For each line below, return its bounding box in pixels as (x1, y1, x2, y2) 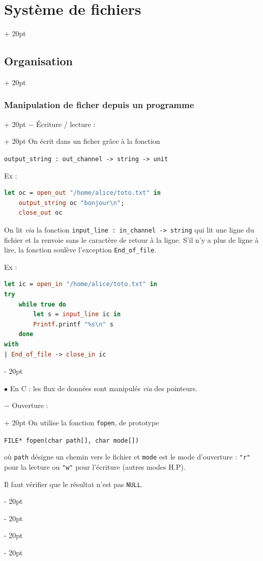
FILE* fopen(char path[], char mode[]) (4, 437, 139, 444)
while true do (18, 300, 66, 308)
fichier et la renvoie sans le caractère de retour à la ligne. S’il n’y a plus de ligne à (4, 234, 259, 245)
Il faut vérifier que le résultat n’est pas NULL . (4, 478, 143, 489)
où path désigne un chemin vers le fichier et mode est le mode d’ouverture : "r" (4, 451, 250, 462)
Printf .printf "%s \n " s (33, 320, 113, 328)
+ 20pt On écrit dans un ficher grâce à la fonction (4, 136, 160, 146)
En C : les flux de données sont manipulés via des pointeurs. (10, 382, 198, 393)
